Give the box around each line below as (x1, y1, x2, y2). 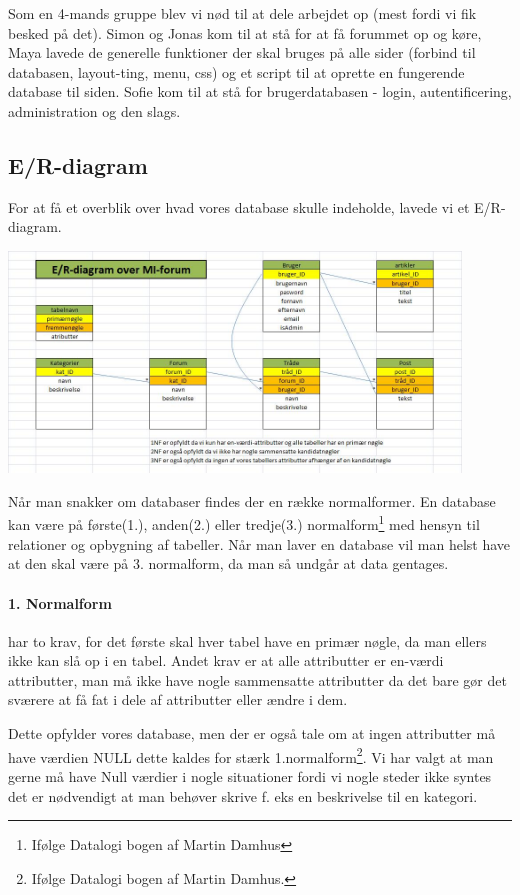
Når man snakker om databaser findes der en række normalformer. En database (8, 490, 496, 511)
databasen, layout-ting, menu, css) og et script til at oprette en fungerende (8, 61, 465, 82)
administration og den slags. (8, 100, 181, 121)
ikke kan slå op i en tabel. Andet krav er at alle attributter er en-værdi (8, 650, 444, 671)
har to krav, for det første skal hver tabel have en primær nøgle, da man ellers (8, 630, 487, 651)
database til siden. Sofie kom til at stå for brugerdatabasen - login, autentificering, (8, 81, 512, 102)
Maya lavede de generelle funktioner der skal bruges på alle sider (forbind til (8, 42, 476, 63)
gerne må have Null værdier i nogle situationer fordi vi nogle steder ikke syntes (8, 765, 492, 786)
